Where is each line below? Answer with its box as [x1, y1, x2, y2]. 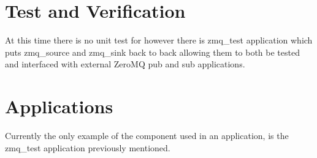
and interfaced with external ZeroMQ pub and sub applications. [5, 58, 245, 70]
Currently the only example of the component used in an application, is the [5, 129, 289, 142]
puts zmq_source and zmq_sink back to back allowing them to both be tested [5, 45, 300, 58]
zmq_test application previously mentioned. [5, 141, 170, 154]
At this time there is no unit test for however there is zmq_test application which [5, 34, 313, 47]
